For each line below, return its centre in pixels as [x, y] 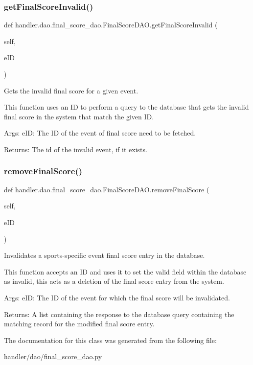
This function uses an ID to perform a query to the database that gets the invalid [126, 107]
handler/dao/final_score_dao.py [53, 356]
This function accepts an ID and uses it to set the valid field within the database [125, 271]
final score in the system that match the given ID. [79, 116]
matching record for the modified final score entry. [79, 324]
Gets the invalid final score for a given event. [71, 90]
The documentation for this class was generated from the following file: [110, 340]
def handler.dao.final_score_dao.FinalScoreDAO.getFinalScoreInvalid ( [111, 25]
